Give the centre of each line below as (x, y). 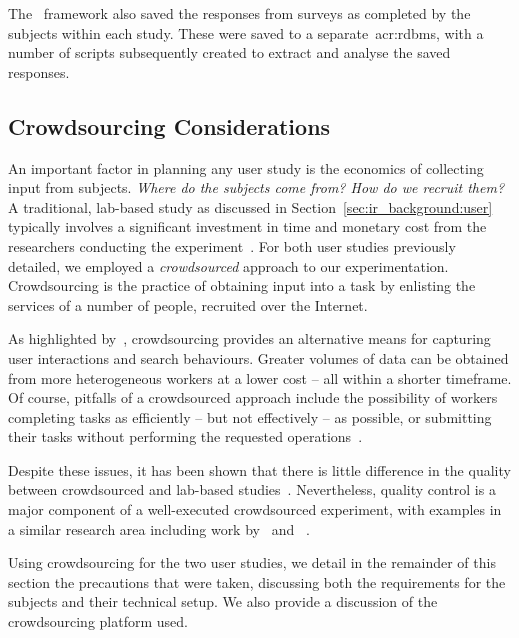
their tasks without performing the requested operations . (185, 436)
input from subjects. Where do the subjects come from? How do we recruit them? (256, 187)
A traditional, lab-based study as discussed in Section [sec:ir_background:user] (250, 206)
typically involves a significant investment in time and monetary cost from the (247, 226)
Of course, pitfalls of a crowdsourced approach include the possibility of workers (253, 397)
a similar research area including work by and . (159, 528)
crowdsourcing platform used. (98, 621)
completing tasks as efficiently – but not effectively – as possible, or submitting (250, 416)
